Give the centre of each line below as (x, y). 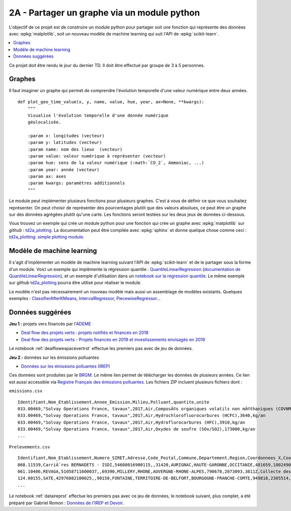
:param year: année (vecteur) (63, 169)
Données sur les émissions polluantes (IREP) (65, 366)
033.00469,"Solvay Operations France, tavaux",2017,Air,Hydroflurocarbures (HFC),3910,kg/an (131, 422)
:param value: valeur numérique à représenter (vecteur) (97, 156)
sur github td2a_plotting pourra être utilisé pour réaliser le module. (75, 283)
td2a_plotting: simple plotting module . (47, 237)
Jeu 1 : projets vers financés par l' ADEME (50, 324)
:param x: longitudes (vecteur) (66, 136)
